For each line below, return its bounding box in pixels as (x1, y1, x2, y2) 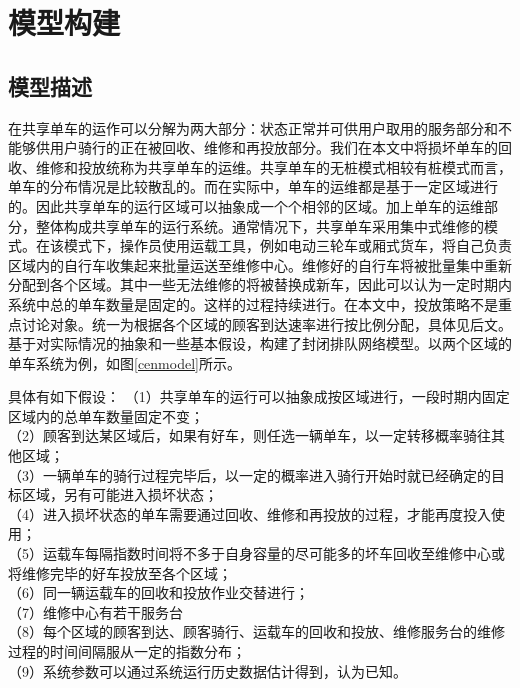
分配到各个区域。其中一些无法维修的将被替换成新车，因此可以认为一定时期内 (8, 274, 512, 295)
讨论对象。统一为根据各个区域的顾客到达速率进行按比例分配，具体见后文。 (21, 313, 512, 334)
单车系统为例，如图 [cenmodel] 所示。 (8, 352, 241, 373)
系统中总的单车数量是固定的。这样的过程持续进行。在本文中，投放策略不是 (8, 293, 498, 314)
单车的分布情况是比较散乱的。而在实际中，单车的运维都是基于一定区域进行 (8, 176, 498, 197)
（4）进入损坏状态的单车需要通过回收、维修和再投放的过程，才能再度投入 (8, 503, 491, 524)
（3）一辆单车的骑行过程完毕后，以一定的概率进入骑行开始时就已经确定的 (8, 464, 491, 485)
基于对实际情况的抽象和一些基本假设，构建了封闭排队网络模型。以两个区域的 (8, 333, 512, 354)
